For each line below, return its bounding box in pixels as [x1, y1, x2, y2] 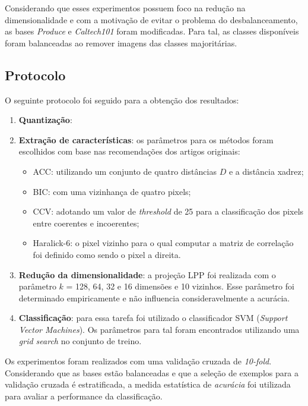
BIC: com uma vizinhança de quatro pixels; [33, 185, 191, 197]
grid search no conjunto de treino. [18, 335, 142, 347]
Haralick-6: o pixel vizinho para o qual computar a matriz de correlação [33, 237, 294, 249]
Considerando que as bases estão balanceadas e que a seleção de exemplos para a [5, 366, 299, 379]
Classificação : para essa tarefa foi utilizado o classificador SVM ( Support [18, 311, 288, 324]
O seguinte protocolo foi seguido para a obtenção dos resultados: [5, 93, 239, 106]
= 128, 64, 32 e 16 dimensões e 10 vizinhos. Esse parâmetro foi [66, 280, 294, 292]
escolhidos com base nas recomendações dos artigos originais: [18, 145, 240, 158]
